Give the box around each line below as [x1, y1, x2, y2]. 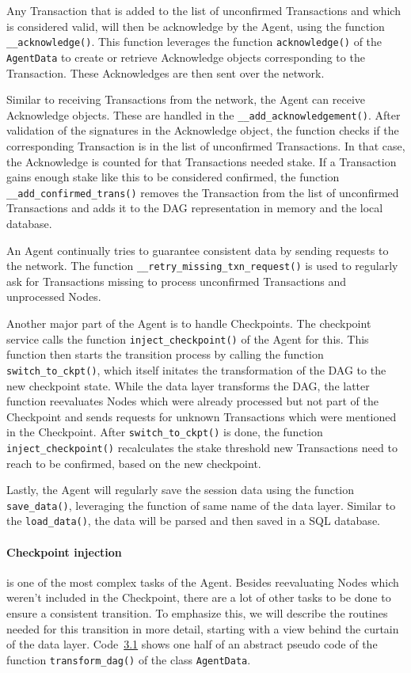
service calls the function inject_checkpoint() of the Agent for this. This [6, 330, 369, 347]
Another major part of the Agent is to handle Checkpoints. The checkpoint [6, 315, 371, 331]
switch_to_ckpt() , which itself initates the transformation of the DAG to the [6, 361, 386, 378]
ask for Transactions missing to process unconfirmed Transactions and [6, 272, 347, 289]
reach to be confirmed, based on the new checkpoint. [6, 454, 261, 471]
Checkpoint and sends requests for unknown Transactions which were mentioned [6, 408, 397, 424]
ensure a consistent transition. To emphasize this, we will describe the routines [6, 605, 388, 622]
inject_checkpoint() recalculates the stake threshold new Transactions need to [6, 439, 398, 455]
